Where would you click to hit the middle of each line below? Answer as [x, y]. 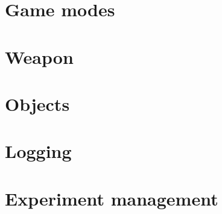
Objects [37, 103]
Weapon [39, 56]
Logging [38, 151]
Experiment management [112, 198]
